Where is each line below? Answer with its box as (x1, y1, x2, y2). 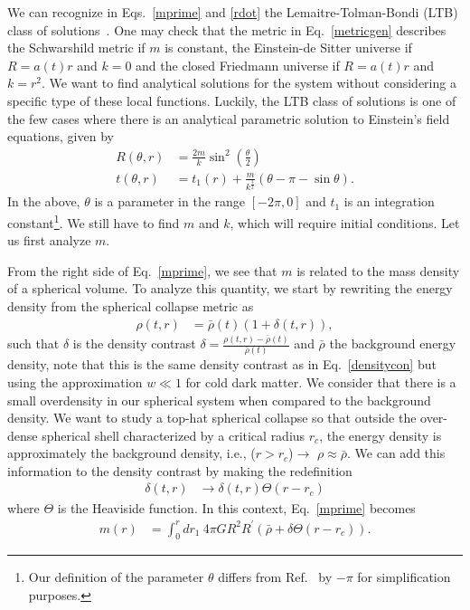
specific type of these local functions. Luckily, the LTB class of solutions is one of (7, 91, 456, 110)
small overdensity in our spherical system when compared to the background (7, 390, 431, 409)
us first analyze (7, 231, 91, 250)
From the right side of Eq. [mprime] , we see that (7, 261, 277, 280)
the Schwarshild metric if (7, 38, 146, 57)
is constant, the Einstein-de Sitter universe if (164, 38, 412, 57)
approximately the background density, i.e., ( (7, 443, 256, 462)
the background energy (329, 334, 456, 352)
